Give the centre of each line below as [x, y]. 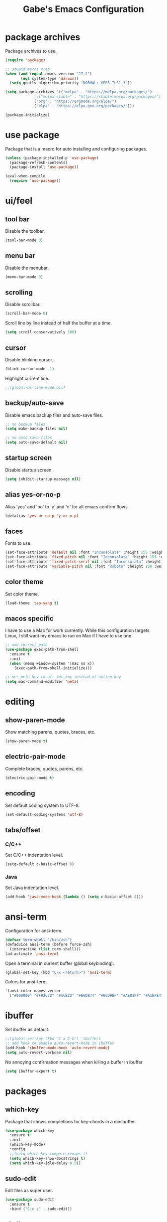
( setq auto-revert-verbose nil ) [39, 1053]
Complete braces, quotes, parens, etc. [44, 768]
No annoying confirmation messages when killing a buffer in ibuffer [74, 1062]
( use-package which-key [30, 1131]
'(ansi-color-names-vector [33, 991]
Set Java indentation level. [32, 888]
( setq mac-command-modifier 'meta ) [42, 682]
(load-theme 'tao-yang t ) [32, 603]
